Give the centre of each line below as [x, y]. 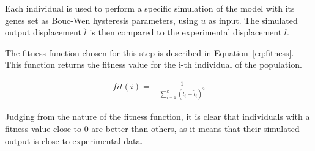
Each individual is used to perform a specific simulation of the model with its [150, 8]
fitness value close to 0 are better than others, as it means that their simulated [152, 128]
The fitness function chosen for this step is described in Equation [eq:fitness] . [150, 52]
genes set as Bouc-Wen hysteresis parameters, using [102, 20]
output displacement [43, 32]
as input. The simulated [253, 20]
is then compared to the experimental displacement [186, 32]
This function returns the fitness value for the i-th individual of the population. [154, 64]
